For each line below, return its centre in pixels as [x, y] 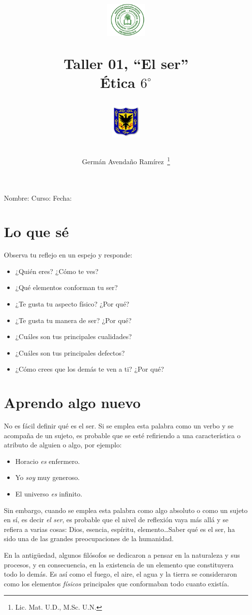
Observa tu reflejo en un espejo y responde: [68, 255]
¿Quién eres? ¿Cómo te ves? [57, 271]
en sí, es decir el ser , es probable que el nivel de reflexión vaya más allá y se [116, 520]
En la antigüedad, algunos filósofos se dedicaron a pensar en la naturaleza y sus [122, 555]
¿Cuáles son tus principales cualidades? [73, 336]
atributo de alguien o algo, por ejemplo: [63, 445]
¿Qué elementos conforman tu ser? [66, 287]
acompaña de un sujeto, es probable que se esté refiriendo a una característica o [122, 435]
